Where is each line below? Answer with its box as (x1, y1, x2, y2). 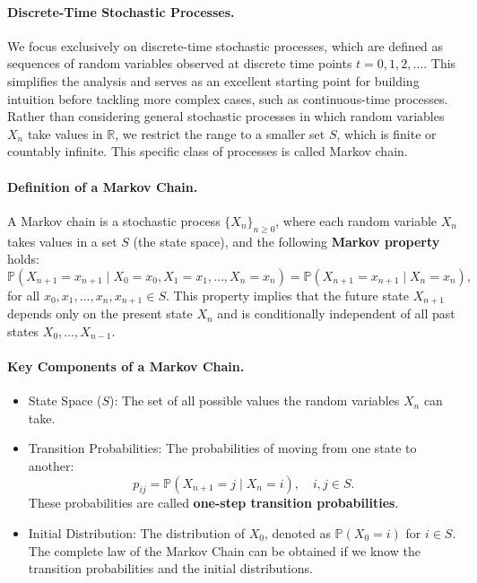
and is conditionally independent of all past (217, 304, 455, 323)
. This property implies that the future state (165, 285, 410, 304)
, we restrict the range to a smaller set (115, 124, 325, 143)
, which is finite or (336, 124, 437, 143)
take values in (27, 124, 103, 143)
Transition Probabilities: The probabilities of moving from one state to (28, 439, 417, 457)
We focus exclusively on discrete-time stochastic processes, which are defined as (7, 36, 444, 55)
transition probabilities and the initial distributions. (28, 559, 313, 578)
